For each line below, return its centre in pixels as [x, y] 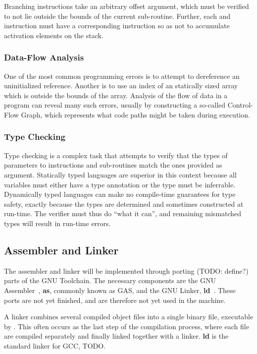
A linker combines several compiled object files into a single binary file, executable [129, 317]
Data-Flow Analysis [44, 57]
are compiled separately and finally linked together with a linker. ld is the [116, 336]
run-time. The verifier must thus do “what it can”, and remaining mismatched [123, 213]
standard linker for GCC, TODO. [55, 345]
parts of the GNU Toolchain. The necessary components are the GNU [110, 280]
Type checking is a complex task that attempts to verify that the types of [116, 155]
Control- [240, 105]
